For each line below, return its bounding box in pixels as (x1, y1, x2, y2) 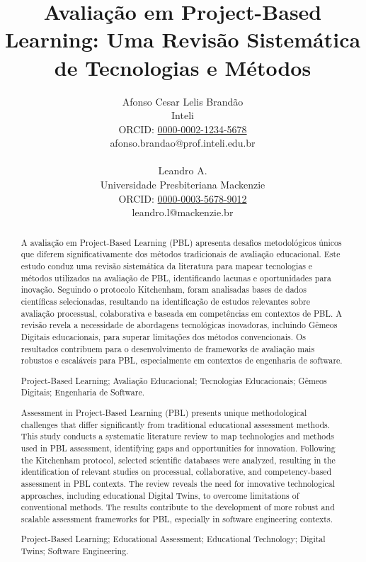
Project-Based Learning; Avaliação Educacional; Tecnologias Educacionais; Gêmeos (21, 374, 327, 386)
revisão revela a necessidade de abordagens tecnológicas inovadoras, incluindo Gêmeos (21, 319, 338, 331)
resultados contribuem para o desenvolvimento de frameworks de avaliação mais (21, 342, 315, 354)
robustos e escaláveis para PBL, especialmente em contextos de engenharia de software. (21, 354, 343, 366)
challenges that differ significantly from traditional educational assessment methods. (21, 418, 331, 430)
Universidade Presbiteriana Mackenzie (100, 177, 265, 192)
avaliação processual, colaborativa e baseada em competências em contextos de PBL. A (21, 307, 343, 319)
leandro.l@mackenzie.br (132, 205, 234, 220)
